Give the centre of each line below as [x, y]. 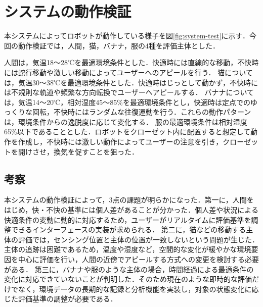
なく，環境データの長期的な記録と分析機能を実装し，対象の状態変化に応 [138, 289]
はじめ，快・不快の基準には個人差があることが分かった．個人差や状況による [131, 210]
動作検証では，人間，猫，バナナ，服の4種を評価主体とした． [119, 45]
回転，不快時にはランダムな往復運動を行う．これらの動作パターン [142, 112]
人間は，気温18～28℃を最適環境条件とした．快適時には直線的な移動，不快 [128, 62]
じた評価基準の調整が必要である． [61, 299]
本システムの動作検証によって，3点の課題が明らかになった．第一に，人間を [129, 200]
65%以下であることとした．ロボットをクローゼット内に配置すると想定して [127, 132]
